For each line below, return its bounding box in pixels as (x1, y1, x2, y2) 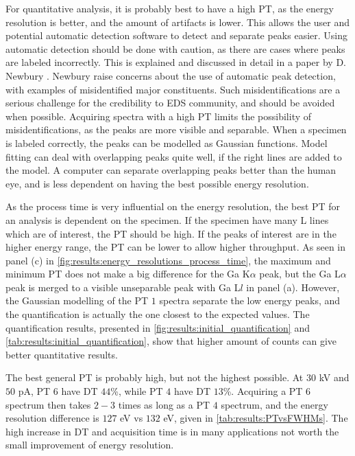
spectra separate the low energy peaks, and (159, 293, 341, 308)
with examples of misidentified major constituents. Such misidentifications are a (5, 82, 341, 96)
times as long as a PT (118, 397, 210, 411)
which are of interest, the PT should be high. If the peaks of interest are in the (5, 226, 336, 240)
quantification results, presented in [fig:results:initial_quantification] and (5, 320, 310, 334)
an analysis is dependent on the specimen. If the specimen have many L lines (5, 212, 329, 227)
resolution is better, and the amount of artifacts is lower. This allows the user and (5, 14, 350, 29)
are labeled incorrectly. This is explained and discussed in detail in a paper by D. (5, 55, 346, 69)
